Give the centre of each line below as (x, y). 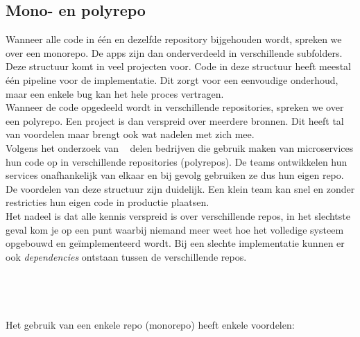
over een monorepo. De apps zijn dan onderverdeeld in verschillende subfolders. (174, 52)
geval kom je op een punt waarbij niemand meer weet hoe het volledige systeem (175, 229)
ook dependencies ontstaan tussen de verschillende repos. (126, 256)
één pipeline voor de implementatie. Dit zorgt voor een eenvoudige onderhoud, (172, 79)
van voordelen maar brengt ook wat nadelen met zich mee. (130, 134)
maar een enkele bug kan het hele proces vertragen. (115, 93)
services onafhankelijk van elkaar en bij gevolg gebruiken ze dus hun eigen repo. (175, 175)
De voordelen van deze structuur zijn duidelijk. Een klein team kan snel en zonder (180, 188)
